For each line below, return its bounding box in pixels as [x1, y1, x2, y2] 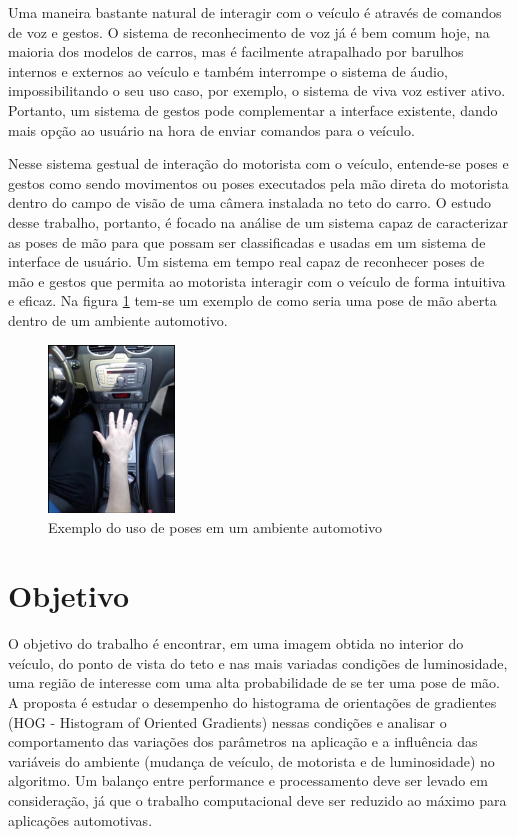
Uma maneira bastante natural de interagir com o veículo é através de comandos [8, 2, 502, 22]
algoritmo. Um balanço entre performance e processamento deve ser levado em [8, 770, 488, 791]
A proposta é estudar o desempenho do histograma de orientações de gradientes [8, 692, 497, 712]
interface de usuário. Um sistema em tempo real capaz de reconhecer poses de [8, 251, 485, 272]
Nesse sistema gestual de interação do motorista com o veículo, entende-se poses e [8, 153, 509, 174]
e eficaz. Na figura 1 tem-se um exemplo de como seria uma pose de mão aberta [8, 290, 497, 311]
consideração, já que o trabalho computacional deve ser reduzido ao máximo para [8, 789, 507, 810]
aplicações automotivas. [8, 809, 153, 830]
